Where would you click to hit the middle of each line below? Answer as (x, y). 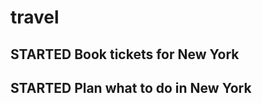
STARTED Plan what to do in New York (131, 87)
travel (35, 17)
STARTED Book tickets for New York (125, 54)
